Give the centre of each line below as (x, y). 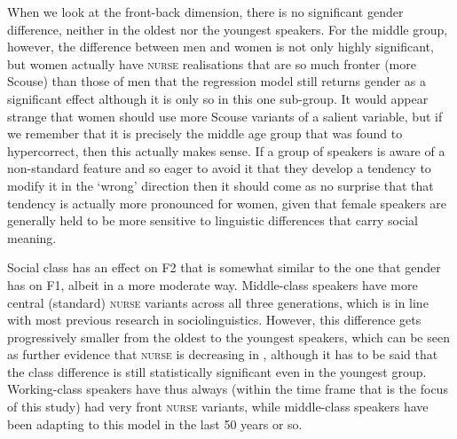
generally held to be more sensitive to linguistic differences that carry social (213, 220)
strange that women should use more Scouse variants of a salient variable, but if (225, 116)
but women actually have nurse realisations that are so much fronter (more (212, 63)
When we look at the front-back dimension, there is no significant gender (205, 12)
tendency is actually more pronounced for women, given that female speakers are (227, 203)
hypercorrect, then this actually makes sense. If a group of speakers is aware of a (226, 150)
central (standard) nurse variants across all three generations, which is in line (218, 302)
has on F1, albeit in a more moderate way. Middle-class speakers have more (213, 284)
